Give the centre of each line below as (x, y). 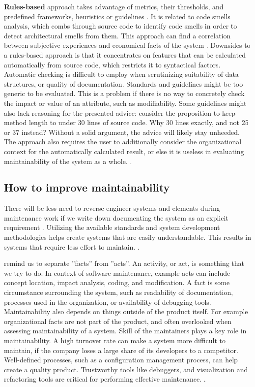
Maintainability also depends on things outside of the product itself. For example (126, 311)
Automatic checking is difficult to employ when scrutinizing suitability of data (121, 74)
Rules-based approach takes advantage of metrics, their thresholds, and (114, 6)
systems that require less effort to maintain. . (72, 246)
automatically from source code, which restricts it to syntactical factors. (112, 64)
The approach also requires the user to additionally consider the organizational (123, 142)
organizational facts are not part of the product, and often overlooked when (118, 321)
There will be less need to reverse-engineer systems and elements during (112, 208)
